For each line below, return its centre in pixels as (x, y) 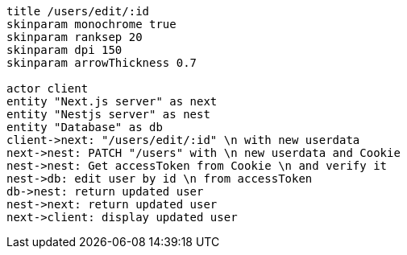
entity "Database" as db (85, 127)
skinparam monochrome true (91, 24)
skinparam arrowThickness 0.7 (102, 63)
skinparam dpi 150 (64, 50)
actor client (48, 88)
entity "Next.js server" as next (112, 101)
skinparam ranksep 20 (75, 37)
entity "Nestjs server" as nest (108, 114)
